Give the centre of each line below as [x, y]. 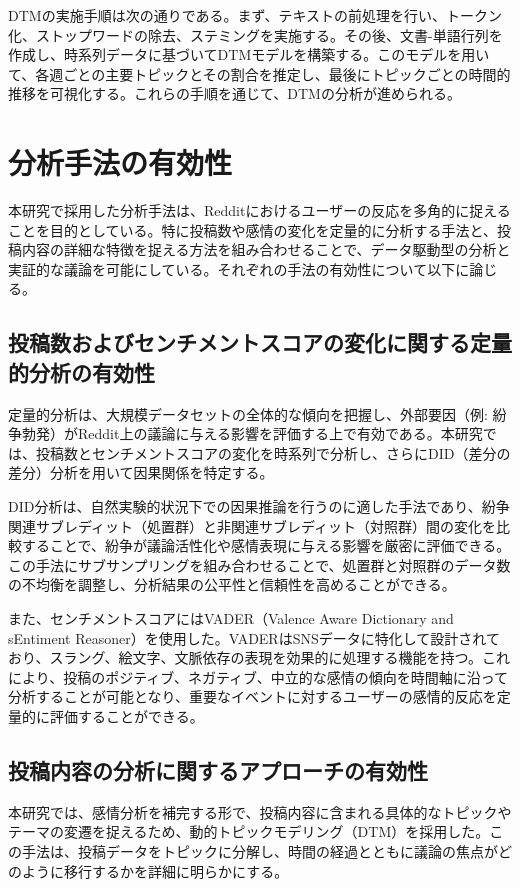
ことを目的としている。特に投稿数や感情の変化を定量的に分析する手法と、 [253, 229]
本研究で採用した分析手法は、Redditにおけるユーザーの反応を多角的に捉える [259, 210]
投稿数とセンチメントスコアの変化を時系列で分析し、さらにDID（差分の [273, 452]
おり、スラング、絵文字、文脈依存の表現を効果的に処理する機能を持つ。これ [259, 657]
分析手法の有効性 [120, 162]
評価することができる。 [126, 715]
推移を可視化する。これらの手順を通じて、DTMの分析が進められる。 [234, 93]
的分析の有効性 [81, 371]
